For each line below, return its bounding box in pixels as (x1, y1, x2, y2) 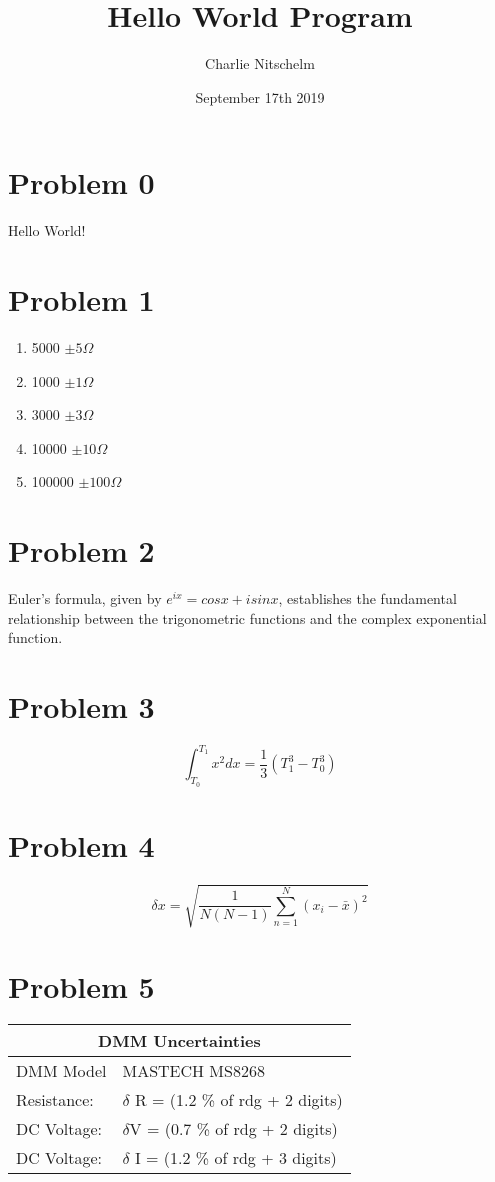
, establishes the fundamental (278, 588, 457, 609)
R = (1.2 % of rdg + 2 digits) (134, 1088, 343, 1112)
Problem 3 (8, 686, 155, 727)
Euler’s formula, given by (8, 588, 162, 609)
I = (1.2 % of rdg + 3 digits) (134, 1146, 337, 1170)
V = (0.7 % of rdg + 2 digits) (129, 1117, 338, 1141)
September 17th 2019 (195, 86, 325, 107)
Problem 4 (8, 824, 155, 865)
